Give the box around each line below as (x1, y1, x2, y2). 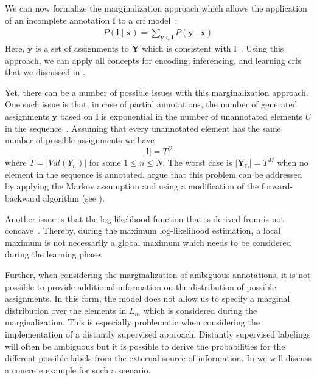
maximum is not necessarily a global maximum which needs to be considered (5, 236, 291, 248)
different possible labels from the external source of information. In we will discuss (5, 351, 312, 364)
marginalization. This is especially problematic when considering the (5, 316, 260, 328)
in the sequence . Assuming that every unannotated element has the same (5, 121, 281, 134)
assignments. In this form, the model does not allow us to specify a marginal (5, 292, 290, 305)
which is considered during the (143, 304, 257, 316)
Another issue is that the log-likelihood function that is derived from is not (5, 212, 285, 225)
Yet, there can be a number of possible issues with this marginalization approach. (5, 86, 308, 98)
